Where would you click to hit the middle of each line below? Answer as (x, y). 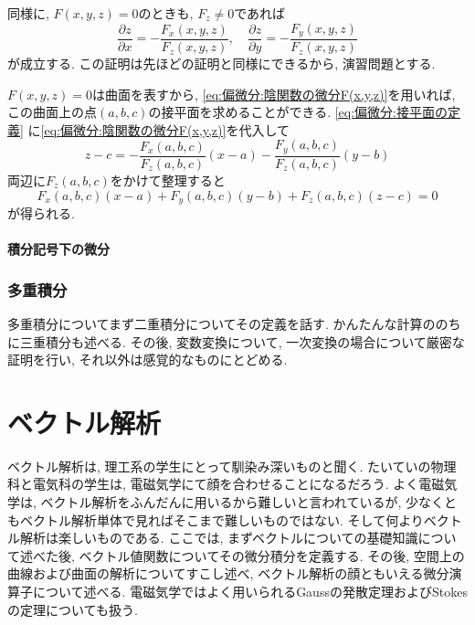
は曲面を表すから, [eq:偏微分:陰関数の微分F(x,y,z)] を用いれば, (274, 94)
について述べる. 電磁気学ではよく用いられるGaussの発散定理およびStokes (250, 592)
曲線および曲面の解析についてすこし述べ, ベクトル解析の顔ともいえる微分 (228, 573)
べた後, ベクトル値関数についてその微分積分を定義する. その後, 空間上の (248, 555)
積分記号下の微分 (58, 249)
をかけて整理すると (168, 180)
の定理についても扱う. (73, 609)
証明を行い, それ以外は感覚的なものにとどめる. (148, 360)
